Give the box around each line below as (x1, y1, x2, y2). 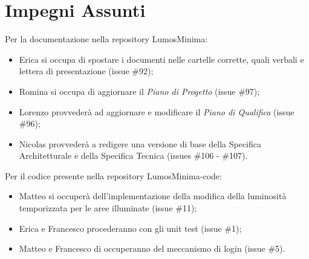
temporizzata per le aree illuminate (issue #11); (19, 202, 197, 214)
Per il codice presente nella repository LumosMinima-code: (5, 169, 222, 182)
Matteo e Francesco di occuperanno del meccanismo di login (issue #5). (19, 242, 285, 255)
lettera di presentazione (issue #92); (19, 65, 154, 77)
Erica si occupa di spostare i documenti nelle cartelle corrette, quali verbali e (19, 53, 304, 65)
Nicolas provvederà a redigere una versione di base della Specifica (19, 137, 261, 150)
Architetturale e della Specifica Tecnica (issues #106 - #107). (19, 149, 248, 162)
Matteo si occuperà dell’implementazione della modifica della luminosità (19, 190, 287, 202)
